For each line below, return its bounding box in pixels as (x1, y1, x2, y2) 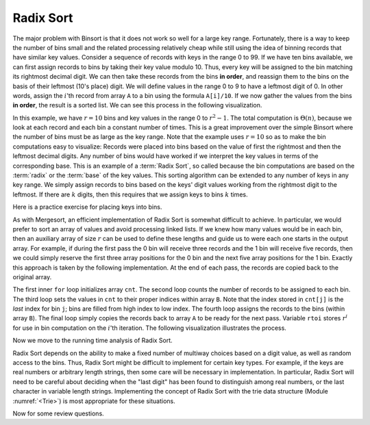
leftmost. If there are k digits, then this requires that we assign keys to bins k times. (12, 190, 248, 198)
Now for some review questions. (12, 409, 104, 417)
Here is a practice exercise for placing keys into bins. (12, 203, 162, 211)
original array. (12, 272, 52, 281)
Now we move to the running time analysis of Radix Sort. (12, 336, 173, 345)
